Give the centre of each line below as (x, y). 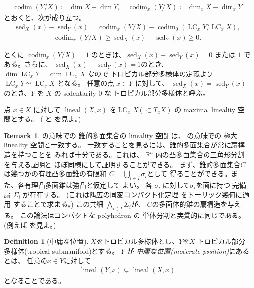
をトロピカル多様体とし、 (137, 241)
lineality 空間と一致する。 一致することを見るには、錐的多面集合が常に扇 (121, 145)
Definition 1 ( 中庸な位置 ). (46, 241)
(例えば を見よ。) (30, 225)
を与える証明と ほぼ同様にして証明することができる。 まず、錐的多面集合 (122, 164)
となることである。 (35, 280)
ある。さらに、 (28, 64)
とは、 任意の (26, 260)
